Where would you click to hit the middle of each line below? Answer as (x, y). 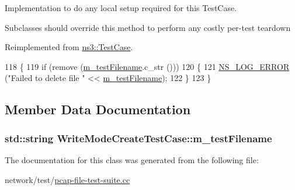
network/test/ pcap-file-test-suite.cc (67, 179)
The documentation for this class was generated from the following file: (132, 159)
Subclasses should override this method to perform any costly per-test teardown (148, 27)
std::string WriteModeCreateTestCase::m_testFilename (138, 138)
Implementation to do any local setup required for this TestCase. (121, 8)
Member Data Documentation (98, 109)
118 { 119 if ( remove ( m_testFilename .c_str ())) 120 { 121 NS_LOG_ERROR (147, 66)
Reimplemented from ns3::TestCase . (69, 47)
